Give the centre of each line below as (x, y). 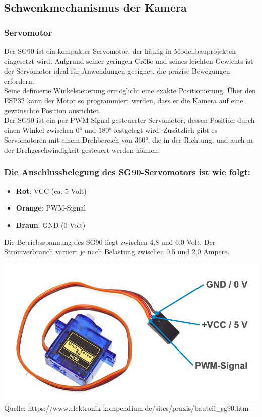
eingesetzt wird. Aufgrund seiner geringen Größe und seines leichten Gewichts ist (129, 61)
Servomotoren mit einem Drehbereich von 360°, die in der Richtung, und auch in (128, 140)
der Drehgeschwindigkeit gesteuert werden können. (82, 149)
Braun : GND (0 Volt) (51, 224)
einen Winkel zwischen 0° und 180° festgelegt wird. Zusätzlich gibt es (111, 130)
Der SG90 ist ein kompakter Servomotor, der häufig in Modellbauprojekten (120, 51)
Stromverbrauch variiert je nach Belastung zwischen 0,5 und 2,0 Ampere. (117, 252)
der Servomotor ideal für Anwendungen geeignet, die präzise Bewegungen (117, 71)
